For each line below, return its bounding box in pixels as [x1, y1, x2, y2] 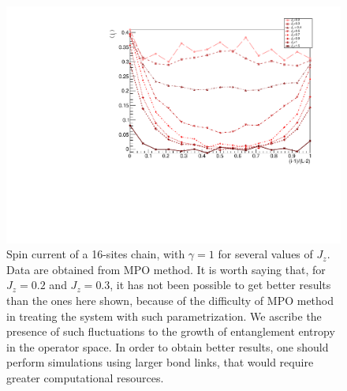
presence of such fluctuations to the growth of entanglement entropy [6, 323, 335, 340]
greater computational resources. [6, 370, 164, 385]
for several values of [218, 246, 313, 262]
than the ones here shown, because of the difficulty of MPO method [6, 292, 334, 309]
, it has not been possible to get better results [110, 276, 331, 293]
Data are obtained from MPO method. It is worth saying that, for [6, 261, 326, 277]
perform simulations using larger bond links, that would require [6, 354, 314, 370]
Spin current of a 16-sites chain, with [6, 246, 185, 262]
